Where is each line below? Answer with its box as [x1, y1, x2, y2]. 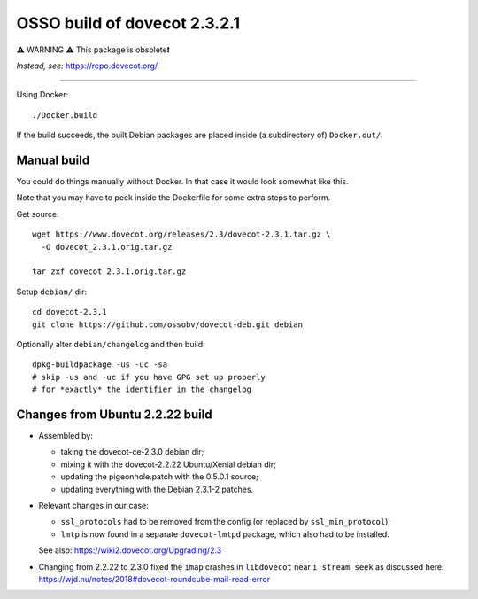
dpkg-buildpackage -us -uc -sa [32, 360, 168, 370]
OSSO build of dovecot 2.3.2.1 [16, 13, 241, 33]
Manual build [16, 152, 90, 167]
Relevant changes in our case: [38, 500, 150, 510]
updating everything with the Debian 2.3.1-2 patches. [60, 484, 254, 494]
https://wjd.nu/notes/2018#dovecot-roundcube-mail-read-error [38, 573, 270, 584]
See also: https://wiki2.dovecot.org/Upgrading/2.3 [38, 545, 222, 556]
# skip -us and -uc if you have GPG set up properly [32, 372, 266, 382]
